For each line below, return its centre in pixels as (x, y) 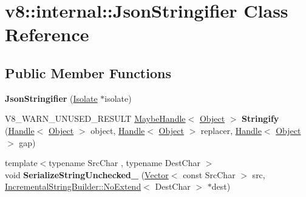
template (21, 163)
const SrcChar (209, 174)
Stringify (260, 119)
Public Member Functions (88, 72)
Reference (47, 34)
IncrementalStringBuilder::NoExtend (73, 186)
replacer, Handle (231, 130)
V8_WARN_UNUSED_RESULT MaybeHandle (95, 119)
